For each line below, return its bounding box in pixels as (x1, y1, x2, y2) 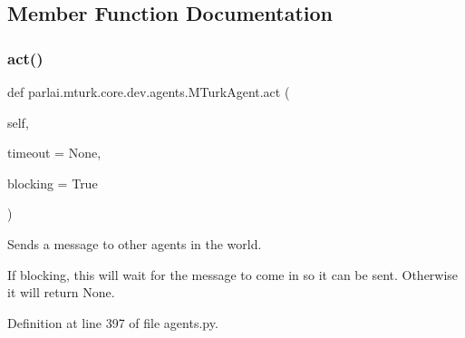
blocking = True (7, 173, 98, 192)
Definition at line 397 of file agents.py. (7, 313, 218, 332)
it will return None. (7, 283, 115, 302)
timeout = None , (7, 143, 102, 162)
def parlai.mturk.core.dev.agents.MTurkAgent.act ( (7, 82, 290, 101)
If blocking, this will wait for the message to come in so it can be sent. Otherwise (7, 265, 459, 284)
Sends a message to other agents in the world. (7, 234, 262, 253)
